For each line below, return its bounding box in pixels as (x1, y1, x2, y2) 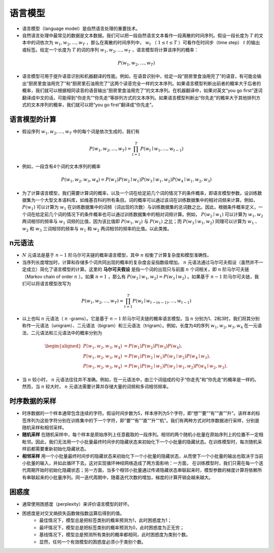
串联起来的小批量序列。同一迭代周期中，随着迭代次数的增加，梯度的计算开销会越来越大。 (26, 474, 213, 480)
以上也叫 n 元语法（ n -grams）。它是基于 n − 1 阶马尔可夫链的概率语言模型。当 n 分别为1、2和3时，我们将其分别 (22, 315, 260, 321)
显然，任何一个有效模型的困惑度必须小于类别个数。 (39, 539, 146, 545)
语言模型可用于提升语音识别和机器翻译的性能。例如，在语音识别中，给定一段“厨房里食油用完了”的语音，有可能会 (22, 73, 257, 79)
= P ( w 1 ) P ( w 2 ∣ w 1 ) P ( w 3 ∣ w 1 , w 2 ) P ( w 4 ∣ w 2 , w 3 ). (123, 363, 228, 371)
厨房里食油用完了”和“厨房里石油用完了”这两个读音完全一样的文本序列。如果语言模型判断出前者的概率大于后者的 (28, 80, 261, 86)
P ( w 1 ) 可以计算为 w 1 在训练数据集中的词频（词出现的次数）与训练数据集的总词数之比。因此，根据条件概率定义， (22, 204, 259, 211)
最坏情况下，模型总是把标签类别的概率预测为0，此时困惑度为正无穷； (39, 524, 185, 531)
